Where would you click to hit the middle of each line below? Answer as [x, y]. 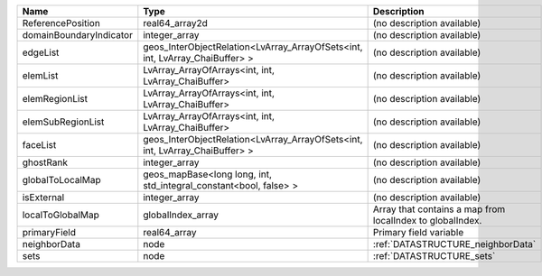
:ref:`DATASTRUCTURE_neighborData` [454, 244]
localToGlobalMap [61, 215]
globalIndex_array [181, 215]
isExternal [43, 197]
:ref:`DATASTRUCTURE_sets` [434, 256]
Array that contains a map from [439, 209]
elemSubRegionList [63, 122]
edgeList [41, 52]
